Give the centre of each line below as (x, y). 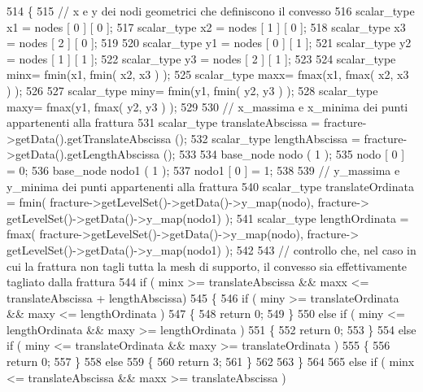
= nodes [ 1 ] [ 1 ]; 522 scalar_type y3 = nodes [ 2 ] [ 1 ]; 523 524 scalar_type (201, 58)
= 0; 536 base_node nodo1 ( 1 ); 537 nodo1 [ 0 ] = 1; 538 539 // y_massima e (203, 170)
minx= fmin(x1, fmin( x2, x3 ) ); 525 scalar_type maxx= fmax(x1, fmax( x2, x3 (208, 74)
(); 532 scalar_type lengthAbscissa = (268, 138)
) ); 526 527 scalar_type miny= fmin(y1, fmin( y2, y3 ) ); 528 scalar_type (192, 90)
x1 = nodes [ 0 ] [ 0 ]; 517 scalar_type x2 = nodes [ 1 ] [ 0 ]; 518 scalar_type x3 (206, 26)
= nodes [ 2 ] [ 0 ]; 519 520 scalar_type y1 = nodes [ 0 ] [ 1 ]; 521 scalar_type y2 (209, 43)
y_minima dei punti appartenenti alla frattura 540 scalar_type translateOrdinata (210, 186)
